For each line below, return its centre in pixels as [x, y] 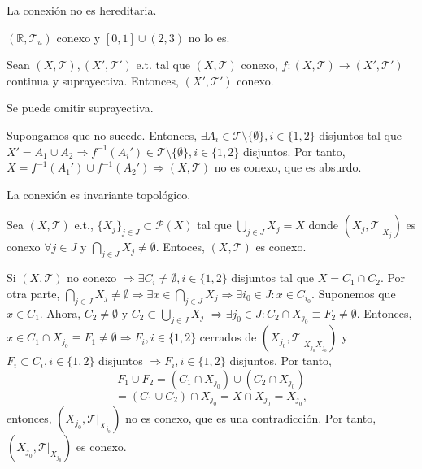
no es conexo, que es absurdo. [288, 167]
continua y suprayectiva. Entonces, [93, 80]
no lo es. [209, 37]
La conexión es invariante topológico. [99, 194]
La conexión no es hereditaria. [82, 10]
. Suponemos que [354, 293]
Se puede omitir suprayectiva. [80, 108]
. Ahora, [60, 313]
